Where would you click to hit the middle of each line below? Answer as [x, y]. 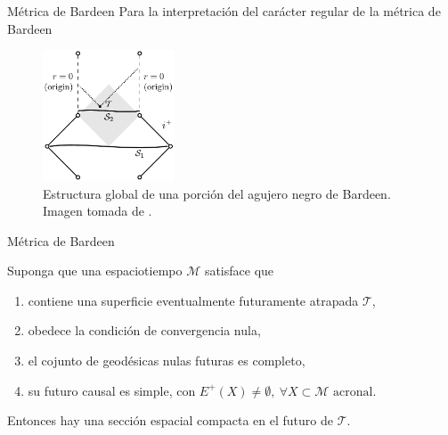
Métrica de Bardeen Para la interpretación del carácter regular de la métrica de [224, 11]
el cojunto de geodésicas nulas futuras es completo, [167, 361]
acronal [353, 392]
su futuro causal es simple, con [112, 390]
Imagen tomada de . [98, 211]
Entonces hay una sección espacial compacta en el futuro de [170, 420]
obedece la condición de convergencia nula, [144, 330]
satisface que [239, 271]
